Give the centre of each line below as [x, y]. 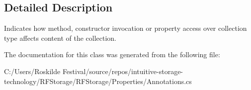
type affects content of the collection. [60, 38]
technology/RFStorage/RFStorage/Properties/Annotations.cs [98, 81]
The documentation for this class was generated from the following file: [112, 54]
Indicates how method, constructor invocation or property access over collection [125, 28]
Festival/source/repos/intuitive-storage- [123, 71]
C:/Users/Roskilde [32, 71]
